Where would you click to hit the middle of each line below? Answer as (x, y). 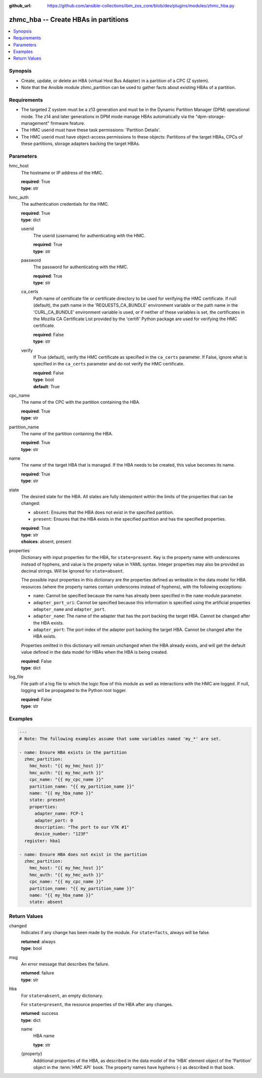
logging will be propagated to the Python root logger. (74, 691)
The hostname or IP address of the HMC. (62, 173)
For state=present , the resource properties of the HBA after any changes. (97, 1004)
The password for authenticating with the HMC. (81, 267)
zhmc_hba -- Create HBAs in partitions (69, 19)
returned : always (38, 941)
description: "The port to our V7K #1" (82, 827)
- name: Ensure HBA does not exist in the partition (83, 854)
